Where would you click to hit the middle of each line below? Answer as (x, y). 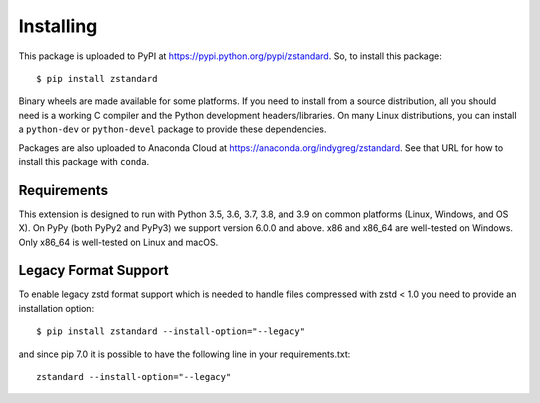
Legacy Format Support (93, 270)
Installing (58, 26)
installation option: (56, 308)
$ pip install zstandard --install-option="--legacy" (170, 331)
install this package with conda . (84, 161)
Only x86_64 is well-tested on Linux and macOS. (118, 242)
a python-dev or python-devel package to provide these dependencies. (172, 129)
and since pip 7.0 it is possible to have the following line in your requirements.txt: (184, 354)
